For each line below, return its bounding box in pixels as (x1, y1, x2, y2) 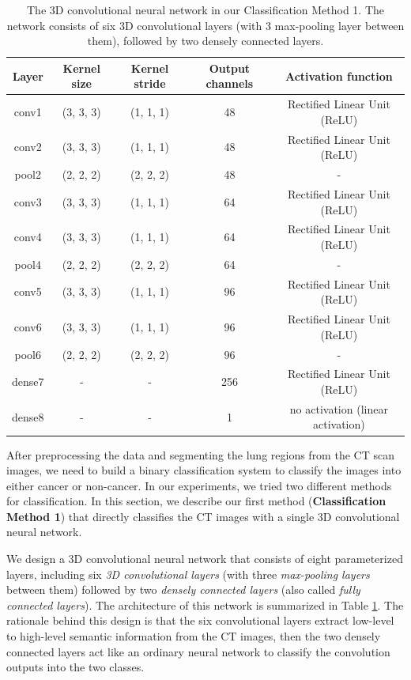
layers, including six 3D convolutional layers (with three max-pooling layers (6, 565, 370, 582)
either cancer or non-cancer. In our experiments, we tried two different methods (6, 477, 392, 493)
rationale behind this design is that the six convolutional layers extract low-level (6, 612, 394, 629)
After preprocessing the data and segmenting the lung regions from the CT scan (6, 446, 394, 463)
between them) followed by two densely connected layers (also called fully (6, 581, 360, 598)
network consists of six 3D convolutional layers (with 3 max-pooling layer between (6, 17, 405, 33)
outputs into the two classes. (6, 659, 145, 675)
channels (205, 75, 254, 92)
